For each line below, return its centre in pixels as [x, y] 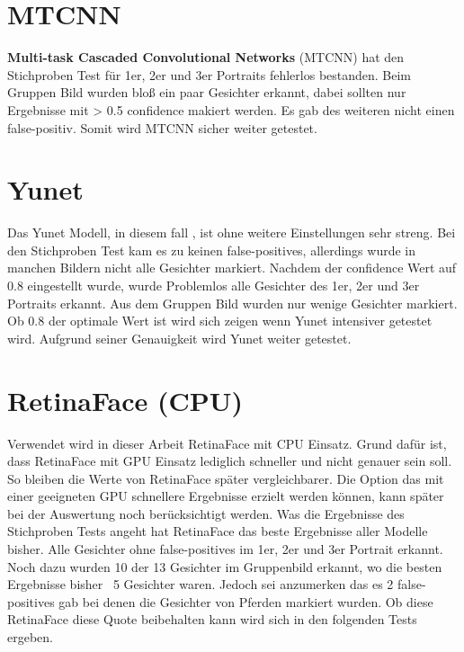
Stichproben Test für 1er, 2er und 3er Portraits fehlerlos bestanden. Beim [210, 74]
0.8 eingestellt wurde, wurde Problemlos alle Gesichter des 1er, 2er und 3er [214, 285]
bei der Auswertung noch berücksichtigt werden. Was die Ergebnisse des [206, 513]
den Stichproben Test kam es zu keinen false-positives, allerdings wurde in [212, 250]
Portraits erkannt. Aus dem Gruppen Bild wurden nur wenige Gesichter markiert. [232, 303]
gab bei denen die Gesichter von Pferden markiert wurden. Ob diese [246, 601]
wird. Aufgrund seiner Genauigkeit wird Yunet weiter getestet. [179, 338]
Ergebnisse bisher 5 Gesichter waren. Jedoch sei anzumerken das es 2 [201, 584]
